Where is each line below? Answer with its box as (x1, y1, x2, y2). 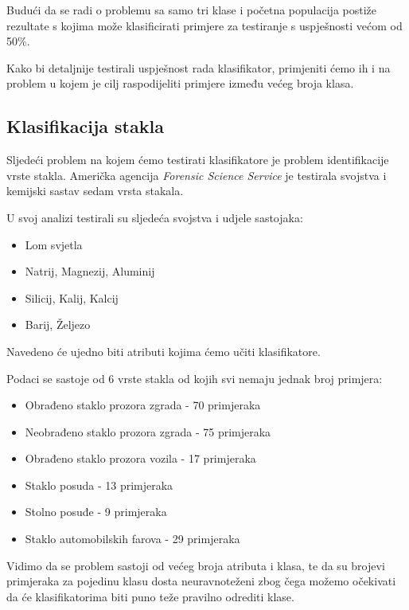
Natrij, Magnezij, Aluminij (25, 263, 155, 280)
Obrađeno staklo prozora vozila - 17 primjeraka (25, 450, 256, 467)
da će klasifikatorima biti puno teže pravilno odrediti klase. (6, 588, 294, 604)
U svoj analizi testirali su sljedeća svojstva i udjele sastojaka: (6, 209, 303, 225)
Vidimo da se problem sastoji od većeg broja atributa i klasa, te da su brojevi (6, 557, 385, 573)
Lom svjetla (25, 236, 83, 252)
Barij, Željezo (25, 316, 91, 333)
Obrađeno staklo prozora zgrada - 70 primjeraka (25, 397, 261, 413)
